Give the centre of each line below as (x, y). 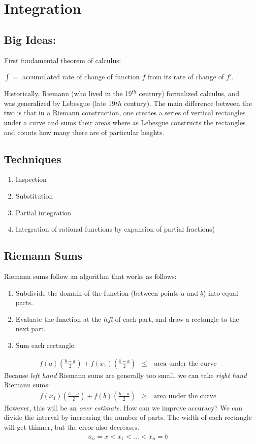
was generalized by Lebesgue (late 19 (60, 103)
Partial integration (43, 212)
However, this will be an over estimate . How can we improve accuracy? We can (123, 407)
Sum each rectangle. (46, 345)
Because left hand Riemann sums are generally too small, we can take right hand (126, 375)
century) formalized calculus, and (189, 93)
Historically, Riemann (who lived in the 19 (68, 93)
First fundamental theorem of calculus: (63, 60)
